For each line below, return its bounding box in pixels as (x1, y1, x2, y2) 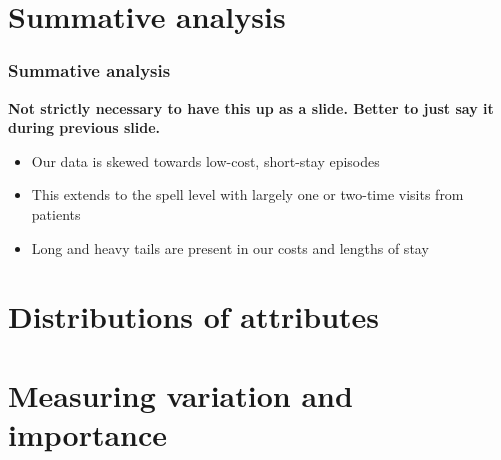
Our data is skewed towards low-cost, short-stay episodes (31, 150, 380, 171)
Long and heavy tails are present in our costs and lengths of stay (31, 237, 429, 258)
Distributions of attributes (8, 296, 380, 337)
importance (8, 413, 168, 454)
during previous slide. (8, 117, 161, 138)
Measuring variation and (8, 374, 353, 415)
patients (31, 203, 81, 224)
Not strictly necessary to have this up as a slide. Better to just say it (8, 97, 494, 118)
